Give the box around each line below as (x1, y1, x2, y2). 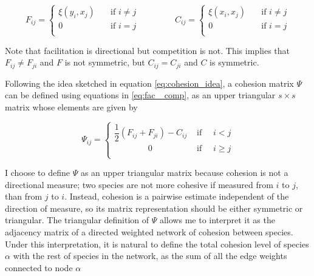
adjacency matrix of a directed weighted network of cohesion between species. (5, 226, 293, 238)
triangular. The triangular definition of (5, 214, 149, 226)
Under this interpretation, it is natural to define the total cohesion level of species (5, 237, 309, 250)
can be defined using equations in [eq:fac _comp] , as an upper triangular (5, 89, 276, 101)
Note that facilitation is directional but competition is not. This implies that (5, 44, 290, 56)
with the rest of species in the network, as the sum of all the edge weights (13, 249, 287, 262)
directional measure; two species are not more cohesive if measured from (5, 178, 273, 190)
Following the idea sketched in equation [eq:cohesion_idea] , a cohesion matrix (5, 76, 294, 89)
